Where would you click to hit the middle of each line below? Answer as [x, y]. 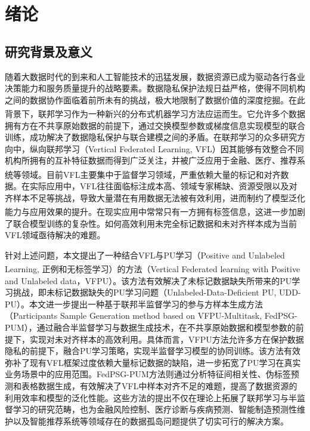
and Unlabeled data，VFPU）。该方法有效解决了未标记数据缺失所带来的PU [148, 280]
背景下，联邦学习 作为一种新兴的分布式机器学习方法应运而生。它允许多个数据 [155, 114]
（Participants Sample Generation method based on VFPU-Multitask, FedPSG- [151, 315]
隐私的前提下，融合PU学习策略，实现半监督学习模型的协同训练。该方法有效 [153, 351]
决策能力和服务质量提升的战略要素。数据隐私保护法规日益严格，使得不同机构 [155, 88]
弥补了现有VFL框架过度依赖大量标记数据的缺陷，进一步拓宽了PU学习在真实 [153, 362]
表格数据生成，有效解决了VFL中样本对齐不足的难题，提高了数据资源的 [159, 386]
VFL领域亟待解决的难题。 [55, 235]
